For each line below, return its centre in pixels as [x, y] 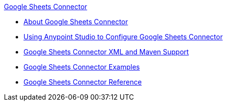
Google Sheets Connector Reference [83, 82]
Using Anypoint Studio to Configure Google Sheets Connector [123, 37]
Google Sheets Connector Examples [82, 67]
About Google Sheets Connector [76, 22]
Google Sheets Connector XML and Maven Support [106, 52]
